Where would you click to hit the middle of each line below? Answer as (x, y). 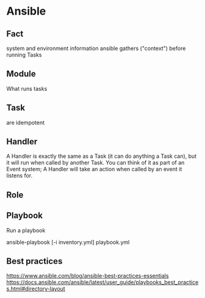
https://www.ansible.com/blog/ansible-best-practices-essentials (88, 276)
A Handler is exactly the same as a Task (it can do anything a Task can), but (102, 156)
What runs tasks (27, 88)
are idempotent (25, 122)
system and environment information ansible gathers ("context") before (96, 48)
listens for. (19, 176)
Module (21, 74)
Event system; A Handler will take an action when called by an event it (94, 169)
